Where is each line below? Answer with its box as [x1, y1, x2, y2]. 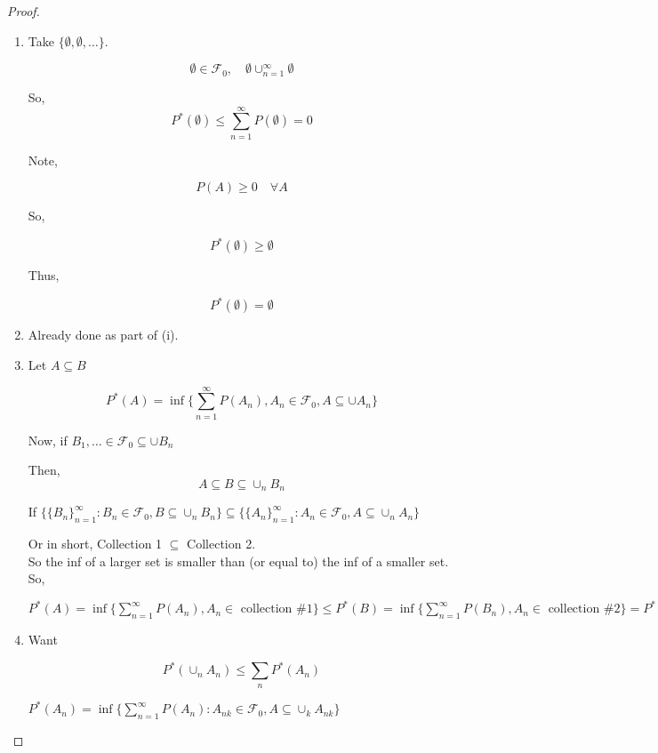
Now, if [28, 430, 68, 449]
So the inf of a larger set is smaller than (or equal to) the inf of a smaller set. [28, 551, 449, 570]
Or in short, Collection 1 [28, 534, 163, 553]
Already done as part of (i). [28, 325, 179, 344]
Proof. [7, 2, 40, 20]
